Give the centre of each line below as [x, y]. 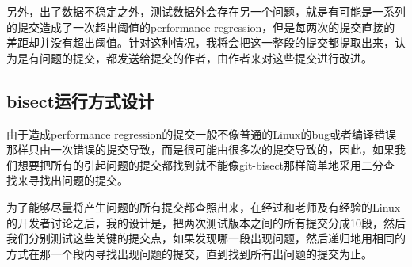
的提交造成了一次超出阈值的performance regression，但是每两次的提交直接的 [201, 27]
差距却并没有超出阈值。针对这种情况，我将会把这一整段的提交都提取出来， [200, 42]
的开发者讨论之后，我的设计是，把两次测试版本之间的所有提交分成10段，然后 [206, 222]
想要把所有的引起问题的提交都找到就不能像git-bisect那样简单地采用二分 [200, 164]
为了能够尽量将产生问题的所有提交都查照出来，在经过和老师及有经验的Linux [204, 206]
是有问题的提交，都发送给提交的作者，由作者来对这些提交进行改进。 [195, 57]
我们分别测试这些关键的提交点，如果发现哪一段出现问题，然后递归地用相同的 [206, 238]
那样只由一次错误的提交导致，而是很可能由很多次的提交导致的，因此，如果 [200, 149]
